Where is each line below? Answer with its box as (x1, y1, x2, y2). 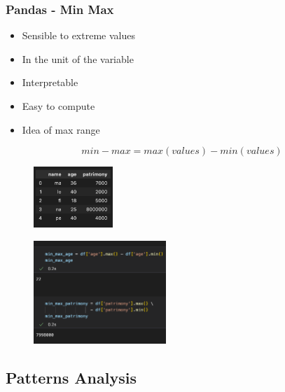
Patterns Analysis (6, 366, 137, 388)
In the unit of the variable (22, 51, 134, 66)
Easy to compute (22, 99, 95, 113)
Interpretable (22, 75, 78, 90)
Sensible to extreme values (22, 28, 135, 43)
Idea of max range (22, 122, 100, 136)
